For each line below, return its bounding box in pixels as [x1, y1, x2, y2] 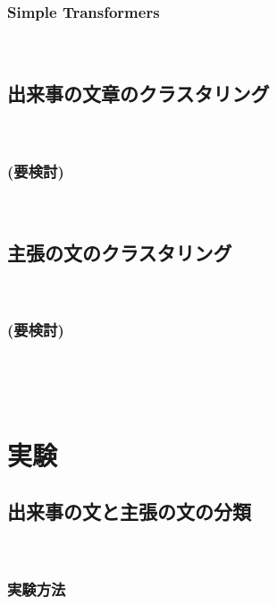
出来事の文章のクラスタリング [7, 80, 270, 107]
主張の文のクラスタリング [7, 238, 232, 266]
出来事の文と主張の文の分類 [7, 498, 251, 525]
